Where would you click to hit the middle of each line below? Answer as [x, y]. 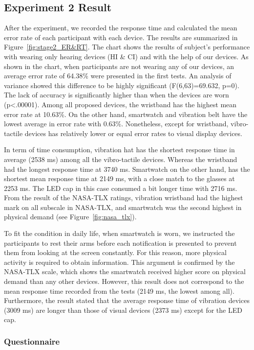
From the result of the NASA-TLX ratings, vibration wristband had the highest [124, 198]
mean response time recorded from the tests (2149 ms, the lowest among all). [119, 291]
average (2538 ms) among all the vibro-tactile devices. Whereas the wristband [121, 159]
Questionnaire [32, 341]
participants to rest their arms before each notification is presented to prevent [120, 243]
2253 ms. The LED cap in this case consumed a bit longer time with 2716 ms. [121, 188]
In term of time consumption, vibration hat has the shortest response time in [119, 150]
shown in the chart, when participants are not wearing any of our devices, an [119, 66]
